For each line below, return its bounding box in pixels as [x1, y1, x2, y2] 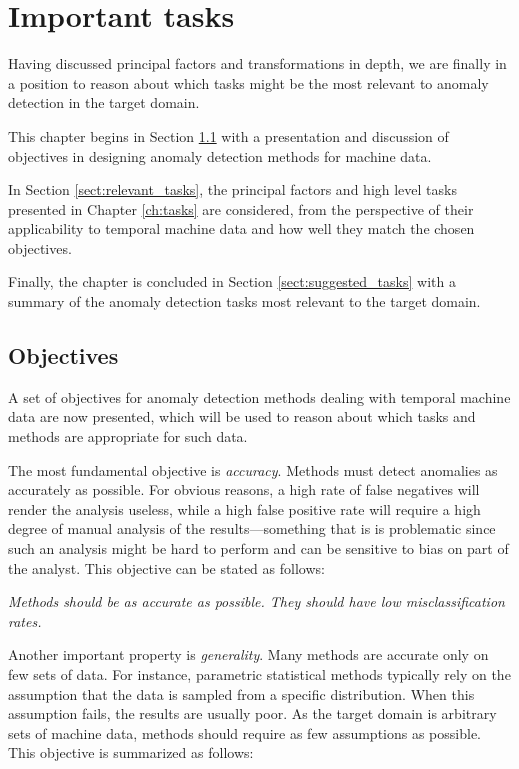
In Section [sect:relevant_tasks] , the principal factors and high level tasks [8, 179, 457, 200]
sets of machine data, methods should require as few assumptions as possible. [8, 722, 482, 743]
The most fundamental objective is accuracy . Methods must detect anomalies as [8, 459, 498, 480]
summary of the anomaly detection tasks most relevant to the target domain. [8, 291, 481, 312]
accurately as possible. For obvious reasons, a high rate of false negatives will [8, 479, 480, 500]
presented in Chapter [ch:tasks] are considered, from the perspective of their [8, 198, 474, 219]
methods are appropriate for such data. [8, 426, 248, 447]
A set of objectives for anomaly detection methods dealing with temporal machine [8, 386, 511, 407]
